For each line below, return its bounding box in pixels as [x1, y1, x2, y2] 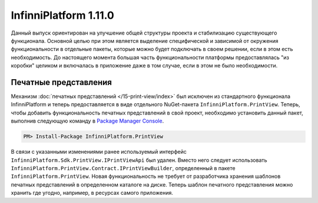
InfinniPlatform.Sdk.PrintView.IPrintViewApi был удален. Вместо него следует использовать [11, 156, 267, 164]
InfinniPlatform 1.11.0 [11, 9, 114, 22]
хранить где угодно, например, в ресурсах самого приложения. [11, 190, 174, 197]
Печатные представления [11, 77, 112, 87]
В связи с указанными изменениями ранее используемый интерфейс [11, 148, 187, 155]
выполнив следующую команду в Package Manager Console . [11, 117, 164, 124]
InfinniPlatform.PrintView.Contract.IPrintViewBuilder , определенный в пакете [11, 164, 236, 171]
